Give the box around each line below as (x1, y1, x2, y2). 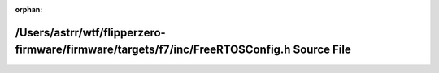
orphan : (15, 5, 43, 14)
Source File (293, 43, 351, 57)
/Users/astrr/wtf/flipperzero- (15, 25, 166, 40)
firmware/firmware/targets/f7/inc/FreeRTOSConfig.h (15, 43, 291, 57)
